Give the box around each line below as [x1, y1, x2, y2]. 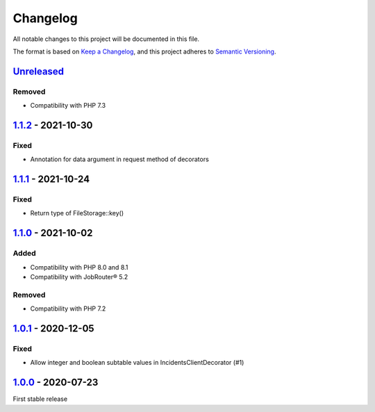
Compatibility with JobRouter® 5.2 [30, 272, 128, 281]
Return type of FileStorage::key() [30, 209, 124, 217]
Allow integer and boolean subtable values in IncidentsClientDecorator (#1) [30, 359, 244, 367]
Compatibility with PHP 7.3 [30, 101, 106, 110]
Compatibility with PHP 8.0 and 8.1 [30, 263, 128, 271]
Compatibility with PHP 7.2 [30, 304, 106, 313]
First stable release [12, 395, 68, 403]
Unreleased [12, 65, 65, 77]
